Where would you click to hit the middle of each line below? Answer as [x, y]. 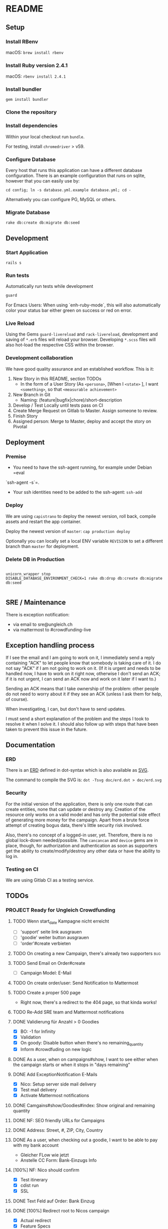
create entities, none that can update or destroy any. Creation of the [75, 809]
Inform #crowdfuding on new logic [56, 1049]
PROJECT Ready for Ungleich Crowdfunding [60, 910]
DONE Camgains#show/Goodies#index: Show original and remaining [84, 1105]
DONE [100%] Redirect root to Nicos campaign [61, 1211]
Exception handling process [50, 646]
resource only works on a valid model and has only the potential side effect [83, 814]
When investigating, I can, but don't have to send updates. [66, 709]
